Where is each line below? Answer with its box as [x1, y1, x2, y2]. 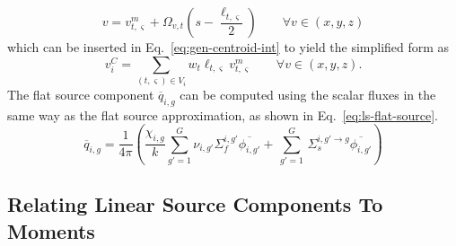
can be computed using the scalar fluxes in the [180, 84, 436, 103]
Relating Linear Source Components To [7, 190, 383, 218]
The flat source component [7, 84, 154, 103]
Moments [7, 216, 95, 244]
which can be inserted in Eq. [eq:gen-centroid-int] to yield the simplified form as [7, 38, 450, 56]
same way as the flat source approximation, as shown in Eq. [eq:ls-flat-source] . [7, 105, 438, 124]
